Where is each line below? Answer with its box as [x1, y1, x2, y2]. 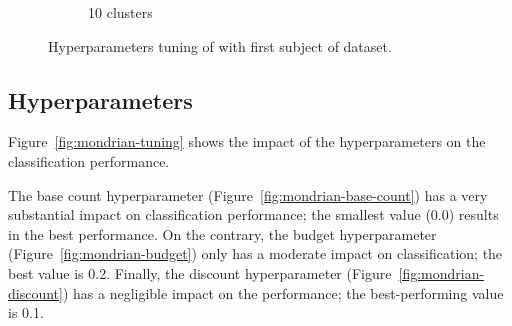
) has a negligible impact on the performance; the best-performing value [62, 282, 504, 303]
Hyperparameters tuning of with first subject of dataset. [48, 35, 392, 56]
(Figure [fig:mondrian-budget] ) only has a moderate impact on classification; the [8, 243, 503, 264]
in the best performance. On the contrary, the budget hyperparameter [8, 223, 437, 244]
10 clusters [88, 2, 153, 22]
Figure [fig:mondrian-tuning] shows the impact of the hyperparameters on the [8, 131, 486, 152]
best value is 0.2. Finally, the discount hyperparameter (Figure [8, 262, 392, 283]
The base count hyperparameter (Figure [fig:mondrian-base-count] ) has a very [8, 184, 488, 205]
